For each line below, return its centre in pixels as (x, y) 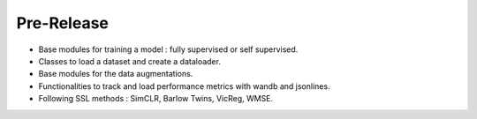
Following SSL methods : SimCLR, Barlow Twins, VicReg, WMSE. (156, 99)
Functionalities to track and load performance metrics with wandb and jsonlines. (184, 86)
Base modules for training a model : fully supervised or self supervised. (168, 49)
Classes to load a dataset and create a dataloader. (129, 61)
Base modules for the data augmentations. (116, 74)
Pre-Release (63, 23)
